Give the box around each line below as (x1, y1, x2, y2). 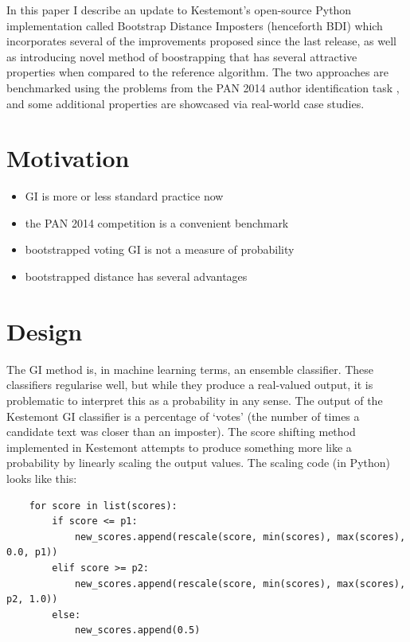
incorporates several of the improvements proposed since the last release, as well (6, 33, 396, 49)
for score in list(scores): (29, 500, 178, 512)
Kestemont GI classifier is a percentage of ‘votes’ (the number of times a (6, 407, 360, 424)
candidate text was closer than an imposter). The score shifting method (6, 423, 356, 440)
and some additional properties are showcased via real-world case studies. (6, 95, 365, 111)
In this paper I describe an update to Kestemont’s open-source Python (6, 2, 352, 18)
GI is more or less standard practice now (25, 188, 224, 204)
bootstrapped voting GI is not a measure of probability (25, 241, 295, 258)
